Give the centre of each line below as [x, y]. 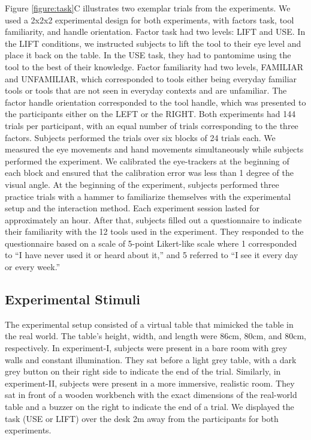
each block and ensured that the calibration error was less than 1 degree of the [149, 173]
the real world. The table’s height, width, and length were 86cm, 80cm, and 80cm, [156, 336]
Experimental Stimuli [73, 299]
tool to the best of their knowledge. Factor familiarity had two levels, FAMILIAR [154, 66]
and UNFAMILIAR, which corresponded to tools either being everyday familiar [151, 78]
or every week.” [33, 267]
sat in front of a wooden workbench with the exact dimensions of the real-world [151, 395]
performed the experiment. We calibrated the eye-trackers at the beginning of [147, 161]
